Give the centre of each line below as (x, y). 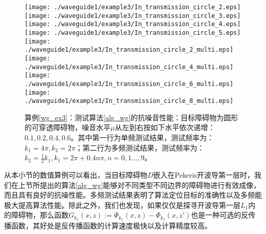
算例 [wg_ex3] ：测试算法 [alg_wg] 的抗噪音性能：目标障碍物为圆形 (131, 117)
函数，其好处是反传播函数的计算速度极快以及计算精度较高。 (111, 226)
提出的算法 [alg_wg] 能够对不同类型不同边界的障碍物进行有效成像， (150, 185)
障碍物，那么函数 (40, 215)
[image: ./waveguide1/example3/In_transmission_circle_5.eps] (133, 33)
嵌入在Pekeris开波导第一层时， (204, 175)
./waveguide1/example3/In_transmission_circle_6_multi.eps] (129, 84)
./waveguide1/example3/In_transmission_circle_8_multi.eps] (129, 101)
